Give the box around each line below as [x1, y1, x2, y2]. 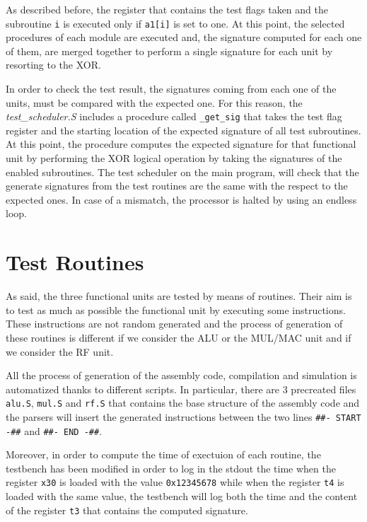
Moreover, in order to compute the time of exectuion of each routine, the [6, 447, 321, 462]
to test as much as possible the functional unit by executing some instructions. [6, 302, 346, 317]
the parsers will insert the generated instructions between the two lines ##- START [6, 409, 361, 424]
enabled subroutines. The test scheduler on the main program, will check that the [6, 164, 359, 179]
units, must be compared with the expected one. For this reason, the [6, 95, 303, 110]
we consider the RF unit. [6, 344, 114, 359]
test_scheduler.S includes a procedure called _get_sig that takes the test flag [6, 109, 342, 124]
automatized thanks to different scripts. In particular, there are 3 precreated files [6, 381, 356, 396]
